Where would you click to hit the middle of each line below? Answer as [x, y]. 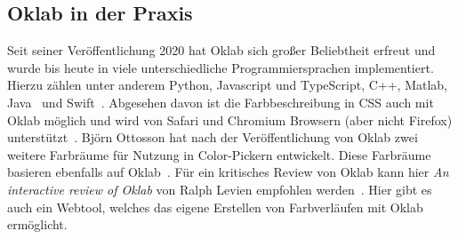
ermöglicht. [37, 224]
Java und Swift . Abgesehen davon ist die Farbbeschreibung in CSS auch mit [221, 102]
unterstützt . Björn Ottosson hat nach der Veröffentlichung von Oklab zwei [213, 137]
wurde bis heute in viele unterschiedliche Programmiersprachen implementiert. [221, 67]
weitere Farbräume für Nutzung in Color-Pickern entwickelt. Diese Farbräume [219, 154]
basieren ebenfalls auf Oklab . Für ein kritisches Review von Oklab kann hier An [228, 172]
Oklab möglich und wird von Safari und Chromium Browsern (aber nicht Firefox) [230, 119]
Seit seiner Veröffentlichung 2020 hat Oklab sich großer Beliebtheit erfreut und [221, 50]
